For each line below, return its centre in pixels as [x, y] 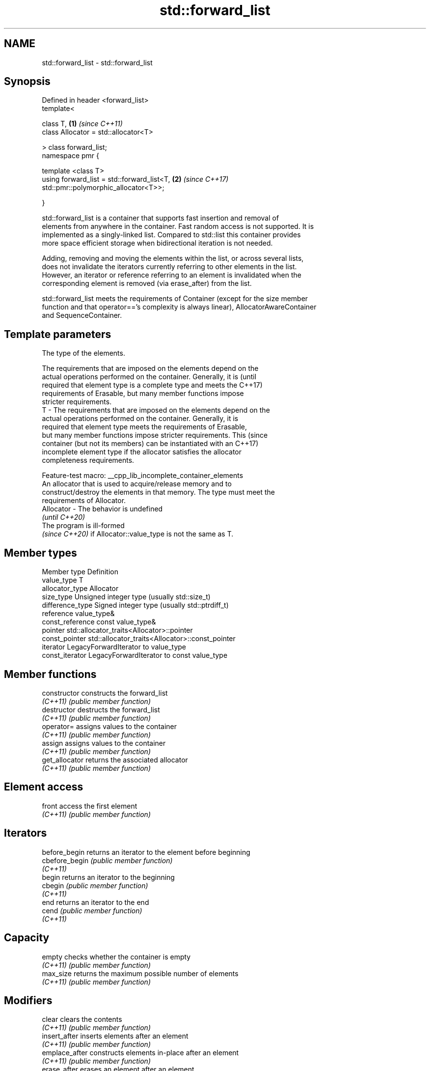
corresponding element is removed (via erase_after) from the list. [147, 283]
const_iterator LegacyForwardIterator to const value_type [135, 655]
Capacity [27, 938]
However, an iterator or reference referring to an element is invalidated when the [172, 275]
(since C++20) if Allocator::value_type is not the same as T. [138, 534]
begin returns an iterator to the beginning [108, 877]
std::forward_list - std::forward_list [97, 62]
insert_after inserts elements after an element [115, 1036]
